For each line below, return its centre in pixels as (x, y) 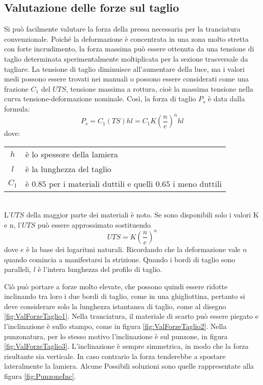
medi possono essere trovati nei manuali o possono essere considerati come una (127, 79)
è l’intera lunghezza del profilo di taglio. (100, 269)
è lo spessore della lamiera (72, 154)
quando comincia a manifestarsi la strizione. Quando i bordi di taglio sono (120, 259)
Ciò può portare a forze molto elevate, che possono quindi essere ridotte (116, 286)
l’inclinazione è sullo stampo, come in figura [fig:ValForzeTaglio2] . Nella (115, 326)
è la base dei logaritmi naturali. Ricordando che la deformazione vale (133, 249)
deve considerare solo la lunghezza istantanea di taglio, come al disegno (115, 306)
